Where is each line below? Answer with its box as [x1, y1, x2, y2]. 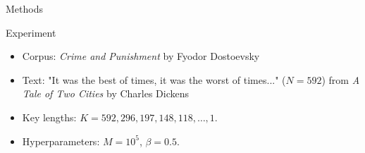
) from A [321, 72, 360, 87]
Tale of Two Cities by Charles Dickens [22, 86, 190, 101]
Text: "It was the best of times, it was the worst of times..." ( [22, 72, 286, 87]
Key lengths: [22, 109, 77, 124]
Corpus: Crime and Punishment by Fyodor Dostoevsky [22, 49, 260, 63]
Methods [6, 1, 43, 16]
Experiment [6, 25, 56, 39]
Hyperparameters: [22, 133, 100, 148]
